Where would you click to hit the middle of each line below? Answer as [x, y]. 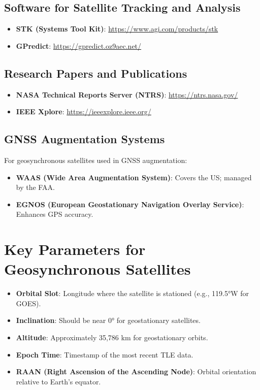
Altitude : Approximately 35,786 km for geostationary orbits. [112, 337]
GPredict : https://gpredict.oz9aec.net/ [79, 45]
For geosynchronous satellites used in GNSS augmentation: [96, 160]
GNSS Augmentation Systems [85, 139]
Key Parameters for [75, 249]
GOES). [28, 303]
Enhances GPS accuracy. [55, 214]
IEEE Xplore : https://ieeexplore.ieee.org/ [84, 111]
